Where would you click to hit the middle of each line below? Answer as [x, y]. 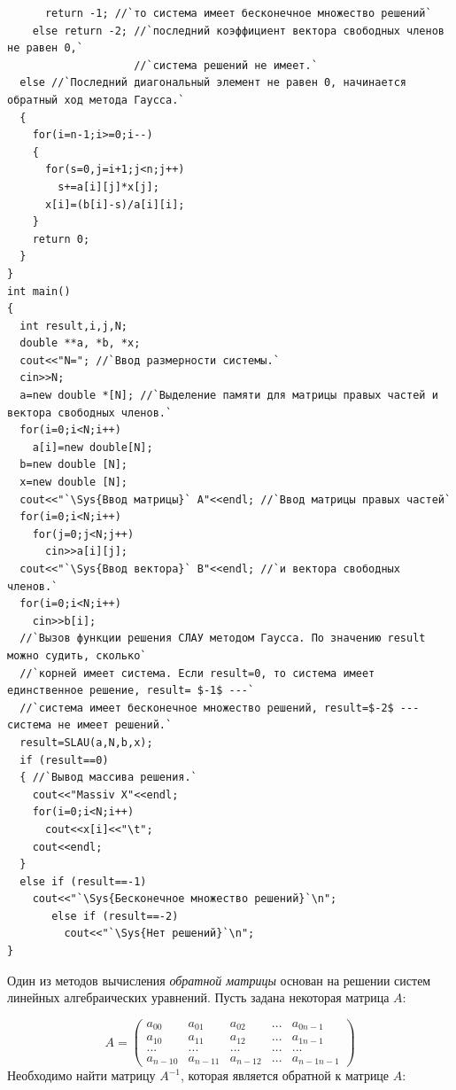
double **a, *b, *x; [80, 343]
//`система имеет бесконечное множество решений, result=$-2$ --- [220, 708]
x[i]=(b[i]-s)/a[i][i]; [115, 204]
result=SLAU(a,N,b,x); [86, 742]
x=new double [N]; [74, 483]
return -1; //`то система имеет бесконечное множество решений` [238, 13]
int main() [39, 291]
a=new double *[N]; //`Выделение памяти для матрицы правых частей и [229, 396]
